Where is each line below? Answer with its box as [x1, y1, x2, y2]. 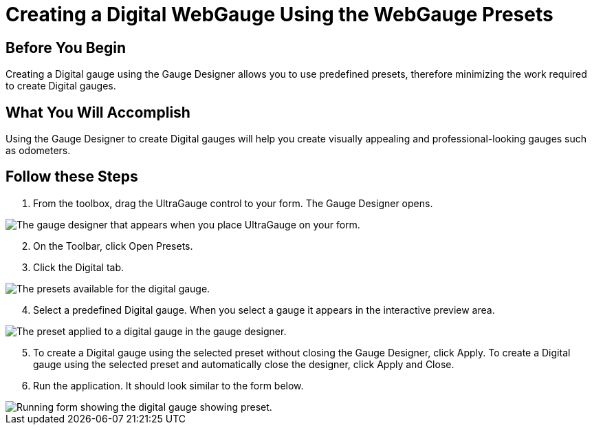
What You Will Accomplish [6, 103, 190, 121]
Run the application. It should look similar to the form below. [33, 379, 304, 391]
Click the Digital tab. [33, 261, 124, 273]
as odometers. [6, 144, 71, 157]
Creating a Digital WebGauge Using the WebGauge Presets [6, 3, 553, 26]
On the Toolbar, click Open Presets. [33, 239, 193, 252]
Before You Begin [6, 39, 127, 56]
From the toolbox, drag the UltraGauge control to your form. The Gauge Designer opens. [33, 197, 433, 209]
